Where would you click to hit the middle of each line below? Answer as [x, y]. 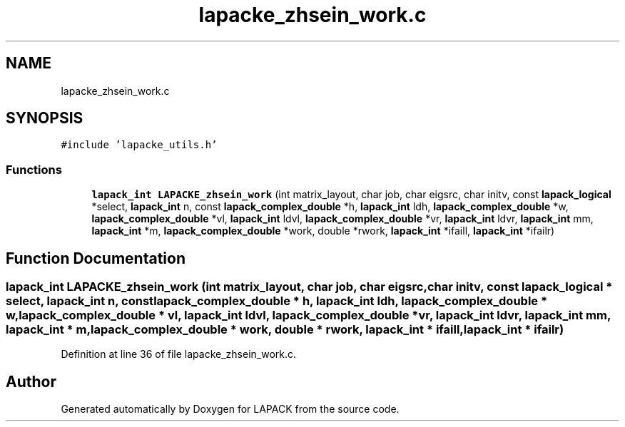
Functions [34, 169]
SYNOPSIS [45, 118]
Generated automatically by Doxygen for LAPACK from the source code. [230, 409]
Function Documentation [96, 258]
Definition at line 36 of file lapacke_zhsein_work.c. [179, 354]
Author [31, 381]
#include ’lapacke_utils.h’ [139, 145]
